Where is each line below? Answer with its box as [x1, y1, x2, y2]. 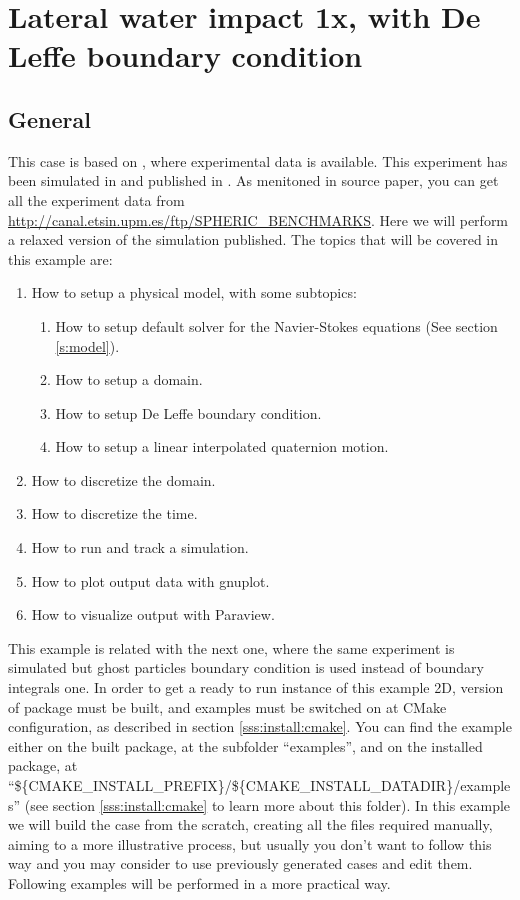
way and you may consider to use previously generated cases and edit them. [8, 853, 473, 874]
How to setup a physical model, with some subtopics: [31, 282, 357, 303]
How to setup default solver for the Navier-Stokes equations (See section [55, 315, 498, 336]
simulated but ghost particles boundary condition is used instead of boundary [8, 657, 484, 678]
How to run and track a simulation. [31, 537, 249, 558]
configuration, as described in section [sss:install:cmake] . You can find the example [8, 716, 512, 737]
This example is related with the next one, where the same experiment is [8, 637, 455, 658]
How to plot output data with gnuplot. [31, 570, 270, 591]
